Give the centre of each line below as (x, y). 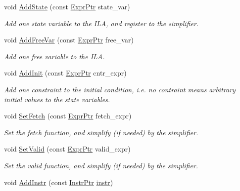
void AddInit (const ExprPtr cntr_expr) (65, 73)
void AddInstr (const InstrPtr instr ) (59, 182)
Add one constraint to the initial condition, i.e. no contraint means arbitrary (120, 89)
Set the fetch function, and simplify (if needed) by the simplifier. (101, 132)
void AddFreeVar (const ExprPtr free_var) (69, 40)
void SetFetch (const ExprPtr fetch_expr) (68, 116)
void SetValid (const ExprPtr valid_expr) (67, 149)
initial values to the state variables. (57, 99)
